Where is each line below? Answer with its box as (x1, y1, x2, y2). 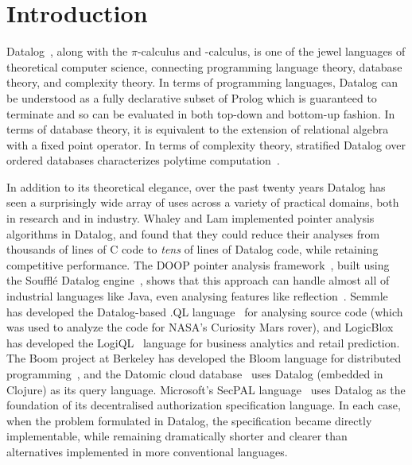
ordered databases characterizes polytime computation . (6, 152, 280, 169)
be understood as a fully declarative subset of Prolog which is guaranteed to (6, 89, 377, 106)
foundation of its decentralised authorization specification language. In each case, (6, 397, 401, 413)
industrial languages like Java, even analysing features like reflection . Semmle (6, 288, 388, 304)
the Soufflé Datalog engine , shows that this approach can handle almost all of (6, 272, 390, 289)
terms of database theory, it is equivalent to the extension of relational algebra (6, 121, 389, 138)
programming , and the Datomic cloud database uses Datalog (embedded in (6, 366, 383, 382)
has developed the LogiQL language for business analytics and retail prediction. (6, 334, 400, 351)
